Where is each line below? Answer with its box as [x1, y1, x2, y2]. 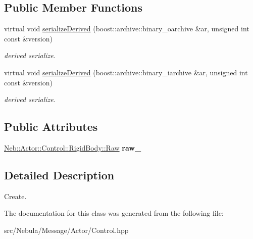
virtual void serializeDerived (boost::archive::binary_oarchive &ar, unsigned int [4, 23, 249, 34]
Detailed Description [4, 167, 115, 182]
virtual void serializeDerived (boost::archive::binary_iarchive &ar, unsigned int [4, 67, 248, 77]
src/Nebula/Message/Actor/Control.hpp [4, 224, 129, 235]
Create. [4, 190, 27, 201]
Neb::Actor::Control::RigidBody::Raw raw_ [4, 142, 141, 153]
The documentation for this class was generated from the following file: [4, 208, 224, 218]
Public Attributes [4, 119, 98, 134]
